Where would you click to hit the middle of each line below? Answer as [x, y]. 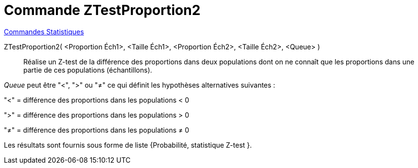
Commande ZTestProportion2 [102, 10]
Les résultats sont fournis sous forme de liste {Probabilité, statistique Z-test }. [128, 145]
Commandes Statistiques [44, 31]
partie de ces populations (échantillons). [88, 70]
